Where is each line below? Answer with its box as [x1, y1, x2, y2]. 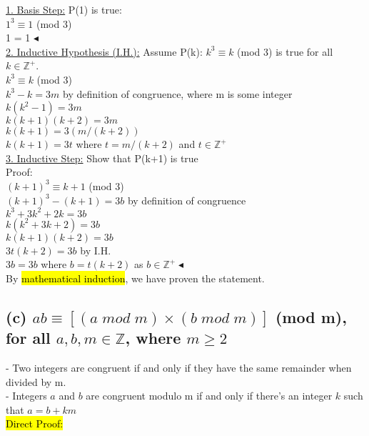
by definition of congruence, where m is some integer [63, 86, 293, 101]
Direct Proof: [6, 416, 64, 431]
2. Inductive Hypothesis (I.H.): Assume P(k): [6, 44, 203, 59]
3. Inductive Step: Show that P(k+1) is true [6, 150, 198, 165]
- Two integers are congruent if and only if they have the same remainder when [6, 360, 352, 375]
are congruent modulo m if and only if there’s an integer [86, 388, 333, 403]
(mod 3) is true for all [237, 44, 333, 59]
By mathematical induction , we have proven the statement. [6, 270, 265, 285]
